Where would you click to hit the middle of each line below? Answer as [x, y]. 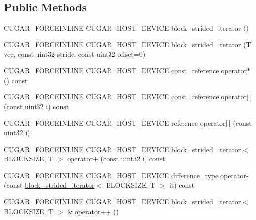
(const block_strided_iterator [49, 185]
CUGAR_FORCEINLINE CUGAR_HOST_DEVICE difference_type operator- [126, 175]
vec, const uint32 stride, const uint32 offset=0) [75, 54]
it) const [182, 185]
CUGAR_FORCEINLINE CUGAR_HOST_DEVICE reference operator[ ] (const [128, 123]
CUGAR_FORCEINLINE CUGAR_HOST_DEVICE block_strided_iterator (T [128, 44]
